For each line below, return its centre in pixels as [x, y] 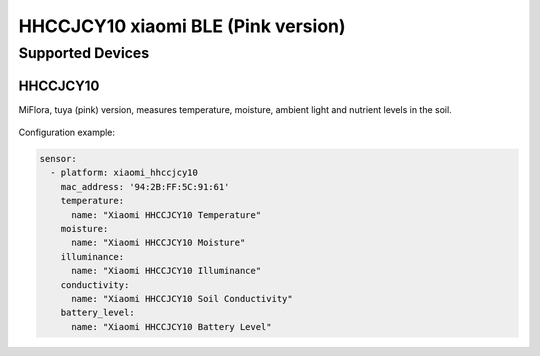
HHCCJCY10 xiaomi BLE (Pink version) [182, 26]
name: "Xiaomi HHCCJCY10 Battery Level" [171, 326]
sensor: [58, 159]
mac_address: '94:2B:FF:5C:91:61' [145, 186]
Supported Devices [84, 53]
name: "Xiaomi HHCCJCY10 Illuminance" [166, 271]
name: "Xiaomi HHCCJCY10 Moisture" [158, 243]
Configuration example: [66, 132]
